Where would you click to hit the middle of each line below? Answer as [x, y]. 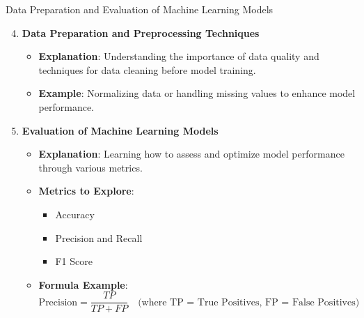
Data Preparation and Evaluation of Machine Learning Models [140, 9]
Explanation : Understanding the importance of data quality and [179, 56]
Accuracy [75, 214]
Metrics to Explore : [86, 191]
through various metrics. [90, 167]
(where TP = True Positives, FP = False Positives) [249, 302]
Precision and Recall [99, 237]
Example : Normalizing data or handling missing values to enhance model [197, 93]
